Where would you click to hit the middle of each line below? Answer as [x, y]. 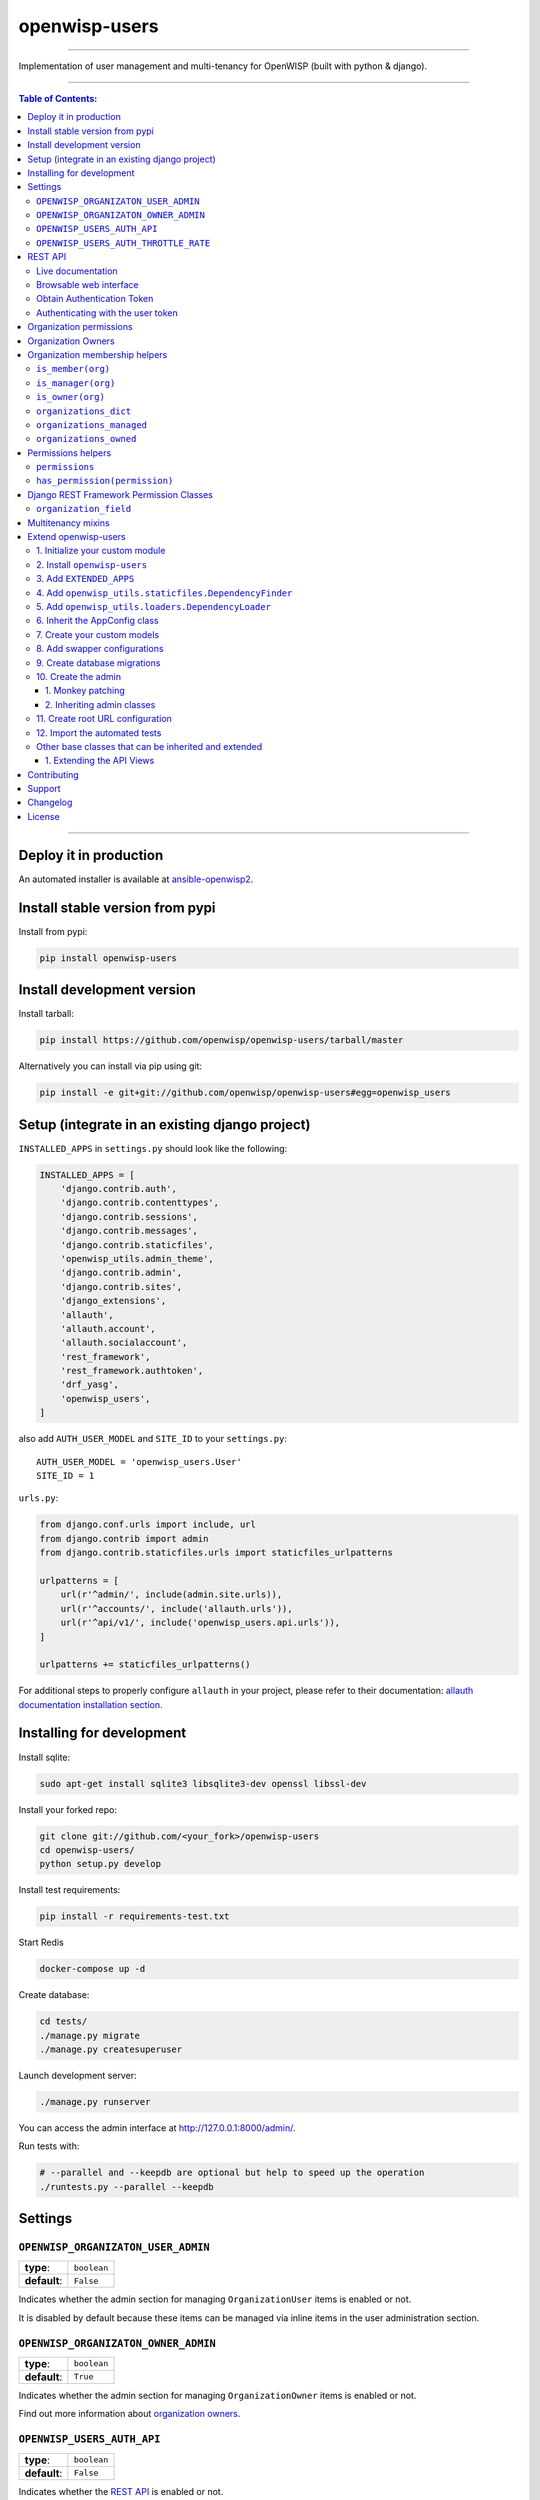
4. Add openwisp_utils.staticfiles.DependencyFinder [164, 592]
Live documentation [77, 271]
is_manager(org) [76, 383]
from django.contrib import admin [124, 1538]
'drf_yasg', [90, 1384]
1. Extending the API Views [100, 761]
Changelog [50, 802]
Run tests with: [49, 2146]
